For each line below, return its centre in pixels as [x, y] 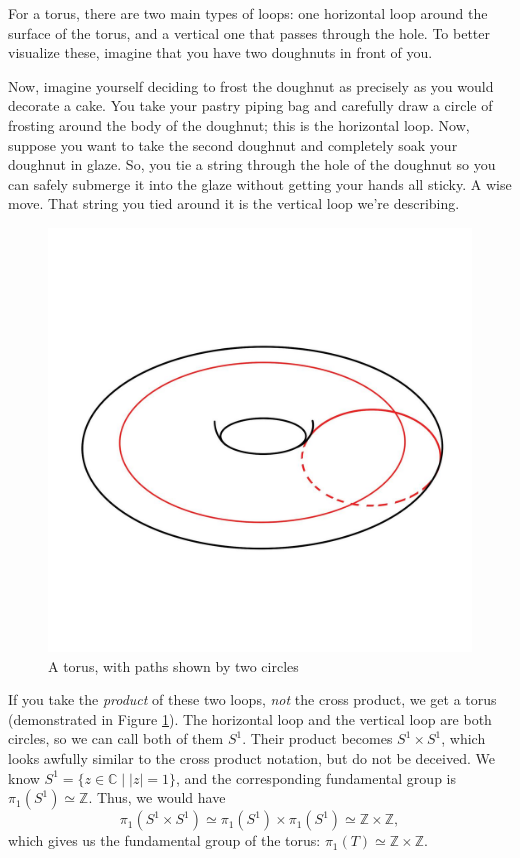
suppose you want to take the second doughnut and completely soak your [233, 144]
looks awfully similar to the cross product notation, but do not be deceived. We [251, 757]
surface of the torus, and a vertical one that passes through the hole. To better [249, 32]
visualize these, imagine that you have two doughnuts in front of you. [220, 52]
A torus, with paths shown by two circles [173, 665]
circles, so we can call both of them [116, 738]
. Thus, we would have [157, 797]
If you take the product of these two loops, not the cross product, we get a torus [252, 699]
